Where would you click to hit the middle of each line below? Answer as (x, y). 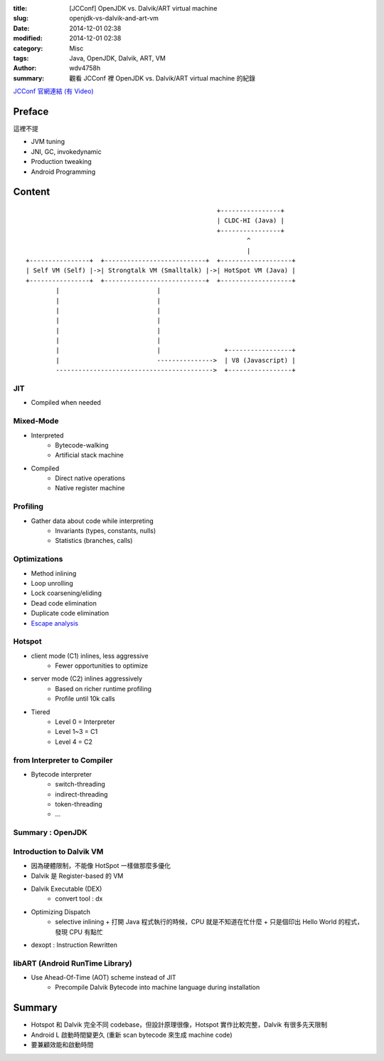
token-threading (79, 804)
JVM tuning (48, 142)
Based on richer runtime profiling (103, 688)
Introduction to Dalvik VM (58, 852)
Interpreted (47, 435)
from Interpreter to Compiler (63, 760)
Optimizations (38, 559)
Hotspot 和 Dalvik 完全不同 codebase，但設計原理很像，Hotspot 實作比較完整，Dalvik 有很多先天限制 (179, 1025)
